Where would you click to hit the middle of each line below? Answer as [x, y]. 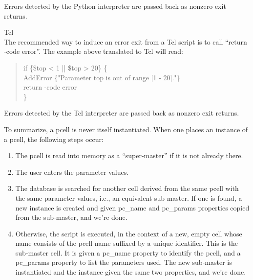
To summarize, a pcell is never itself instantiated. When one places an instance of [126, 129]
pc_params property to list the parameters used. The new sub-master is [124, 262]
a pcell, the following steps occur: [54, 139]
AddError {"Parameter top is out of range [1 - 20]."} [102, 77]
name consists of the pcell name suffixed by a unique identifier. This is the [126, 243]
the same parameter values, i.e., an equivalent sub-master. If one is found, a [129, 198]
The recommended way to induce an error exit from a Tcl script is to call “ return [126, 41]
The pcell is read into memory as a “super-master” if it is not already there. [129, 155]
